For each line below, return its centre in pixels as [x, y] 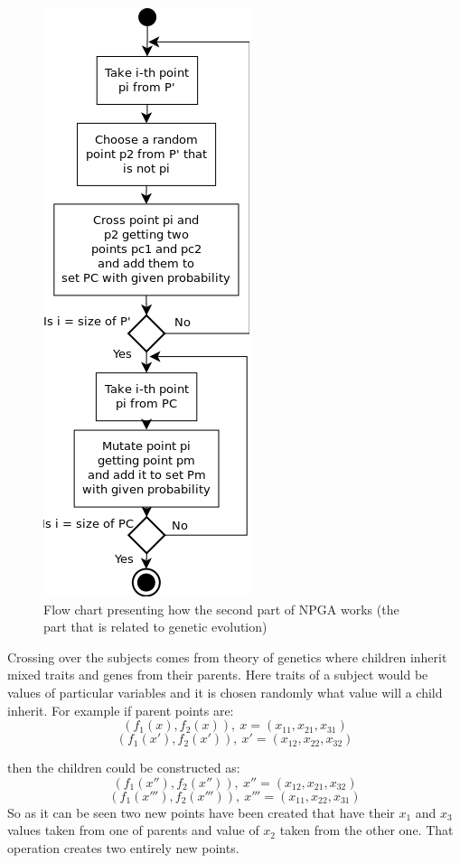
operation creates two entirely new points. [123, 847]
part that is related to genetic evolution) [155, 627]
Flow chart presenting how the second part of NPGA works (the [221, 609]
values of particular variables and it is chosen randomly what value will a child [225, 692]
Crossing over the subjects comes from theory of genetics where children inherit [227, 657]
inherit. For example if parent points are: [121, 710]
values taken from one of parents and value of [133, 830]
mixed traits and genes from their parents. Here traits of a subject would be [218, 675]
